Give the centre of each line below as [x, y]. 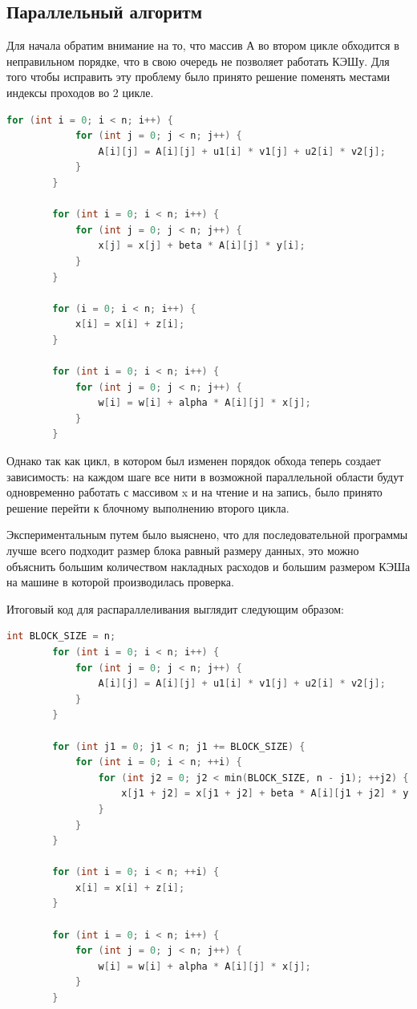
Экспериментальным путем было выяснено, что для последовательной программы [207, 535]
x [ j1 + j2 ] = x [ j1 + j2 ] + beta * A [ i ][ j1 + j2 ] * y [265, 794]
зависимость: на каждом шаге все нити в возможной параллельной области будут [205, 476]
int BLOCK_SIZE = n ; [61, 636]
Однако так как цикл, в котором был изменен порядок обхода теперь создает [194, 461]
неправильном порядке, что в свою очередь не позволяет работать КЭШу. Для [198, 61]
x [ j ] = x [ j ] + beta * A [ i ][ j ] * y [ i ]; [202, 246]
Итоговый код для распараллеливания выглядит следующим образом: [175, 608]
